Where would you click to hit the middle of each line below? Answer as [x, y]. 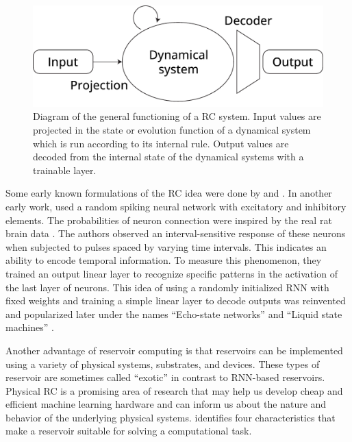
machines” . [30, 327]
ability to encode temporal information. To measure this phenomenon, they [164, 260]
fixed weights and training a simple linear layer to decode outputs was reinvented [176, 300]
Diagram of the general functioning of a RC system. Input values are [177, 116]
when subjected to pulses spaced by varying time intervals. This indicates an [166, 246]
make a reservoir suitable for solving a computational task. [129, 431]
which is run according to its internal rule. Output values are [161, 143]
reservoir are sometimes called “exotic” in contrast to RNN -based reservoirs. [165, 377]
